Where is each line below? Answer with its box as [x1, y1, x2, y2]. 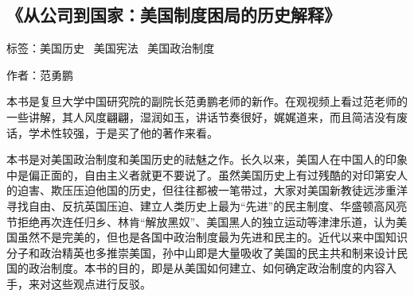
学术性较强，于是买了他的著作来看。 [28, 124, 218, 141]
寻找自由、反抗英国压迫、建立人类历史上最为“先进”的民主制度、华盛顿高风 [6, 197, 396, 214]
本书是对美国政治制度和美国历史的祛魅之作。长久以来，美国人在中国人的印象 [6, 151, 408, 168]
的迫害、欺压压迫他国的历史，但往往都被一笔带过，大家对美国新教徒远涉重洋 [6, 182, 408, 199]
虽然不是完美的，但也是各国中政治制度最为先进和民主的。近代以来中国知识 [17, 229, 408, 245]
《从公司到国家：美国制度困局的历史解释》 [6, 2, 341, 27]
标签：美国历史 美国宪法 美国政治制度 [6, 40, 215, 56]
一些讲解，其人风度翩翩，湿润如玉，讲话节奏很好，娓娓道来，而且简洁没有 [6, 108, 396, 125]
